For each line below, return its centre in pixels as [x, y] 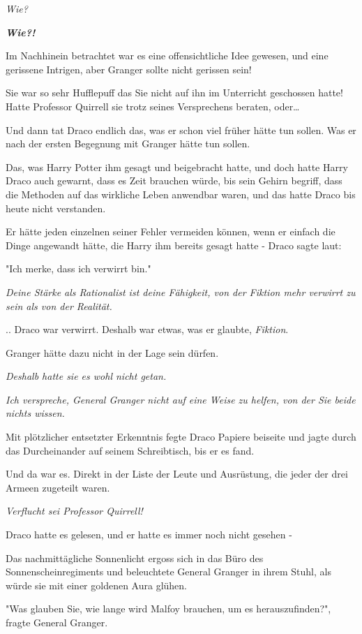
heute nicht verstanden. [56, 208]
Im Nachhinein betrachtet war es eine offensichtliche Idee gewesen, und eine [167, 56]
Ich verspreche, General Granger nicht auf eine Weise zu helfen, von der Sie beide [181, 399]
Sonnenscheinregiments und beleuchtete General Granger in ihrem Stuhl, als [168, 572]
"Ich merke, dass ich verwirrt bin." [78, 268]
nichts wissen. [35, 413]
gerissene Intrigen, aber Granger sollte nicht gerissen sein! [129, 69]
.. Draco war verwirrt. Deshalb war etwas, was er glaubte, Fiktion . [147, 329]
